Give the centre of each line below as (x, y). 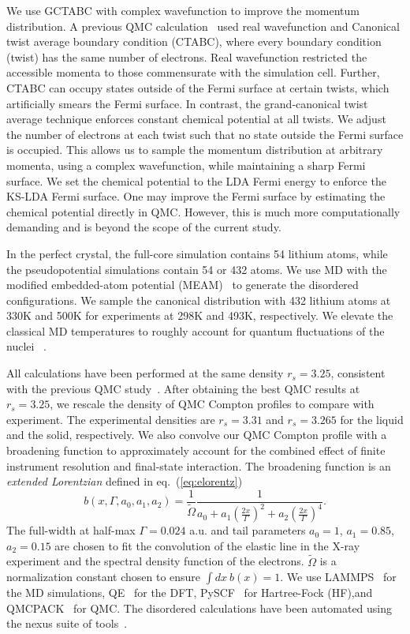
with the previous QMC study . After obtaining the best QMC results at (183, 388)
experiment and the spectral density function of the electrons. (155, 561)
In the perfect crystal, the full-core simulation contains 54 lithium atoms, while (197, 253)
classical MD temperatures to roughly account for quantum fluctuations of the (196, 330)
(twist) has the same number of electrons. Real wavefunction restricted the (187, 56)
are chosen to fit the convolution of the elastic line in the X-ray (207, 545)
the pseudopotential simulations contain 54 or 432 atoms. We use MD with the (197, 269)
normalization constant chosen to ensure (104, 577)
